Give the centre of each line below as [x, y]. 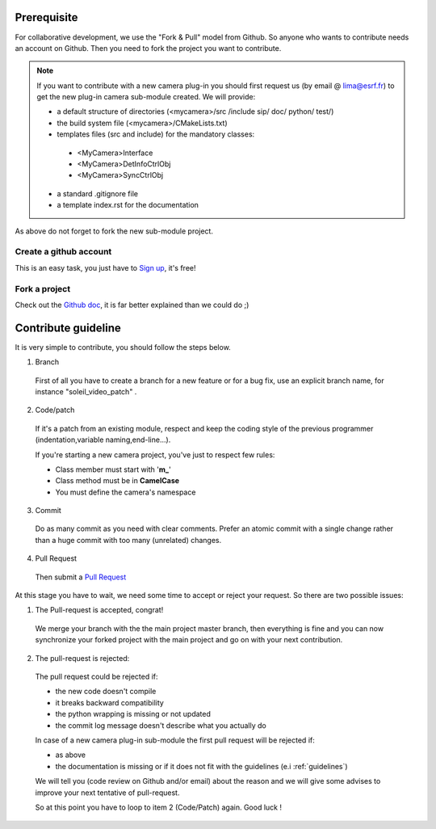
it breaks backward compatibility [110, 702]
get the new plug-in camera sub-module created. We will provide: [146, 97]
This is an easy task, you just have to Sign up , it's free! [105, 267]
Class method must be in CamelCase [117, 481]
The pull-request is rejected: [82, 658]
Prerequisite [46, 17]
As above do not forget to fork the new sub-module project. [114, 231]
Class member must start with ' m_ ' [113, 469]
